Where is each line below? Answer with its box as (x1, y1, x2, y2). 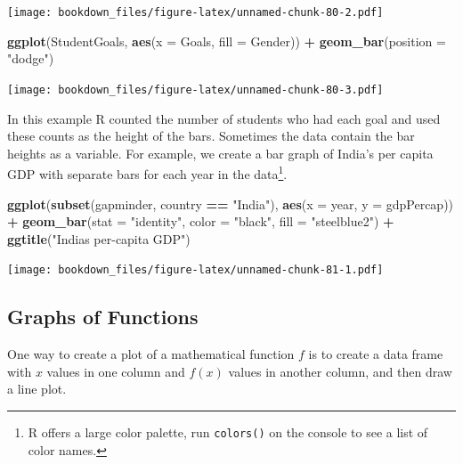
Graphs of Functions (7, 303, 199, 330)
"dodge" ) (7, 49, 54, 68)
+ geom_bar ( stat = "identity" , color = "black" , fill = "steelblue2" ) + (7, 212, 394, 231)
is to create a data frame (308, 345, 443, 363)
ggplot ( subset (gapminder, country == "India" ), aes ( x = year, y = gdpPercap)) (7, 194, 454, 213)
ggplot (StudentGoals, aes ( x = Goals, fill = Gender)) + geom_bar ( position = (7, 31, 446, 50)
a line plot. (7, 379, 67, 398)
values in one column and (46, 362, 185, 380)
